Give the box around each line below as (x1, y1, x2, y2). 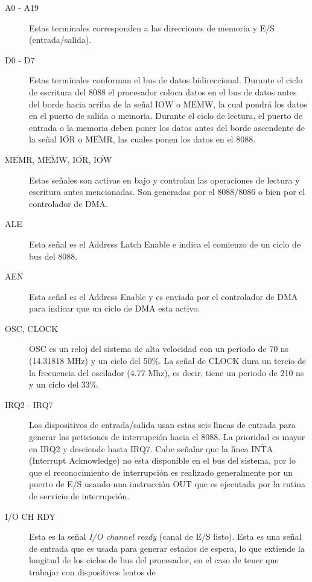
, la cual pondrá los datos (213, 97, 307, 110)
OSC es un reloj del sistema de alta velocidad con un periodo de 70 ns (29, 342, 289, 355)
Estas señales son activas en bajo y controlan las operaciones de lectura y (29, 173, 300, 186)
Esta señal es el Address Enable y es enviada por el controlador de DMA (29, 290, 298, 302)
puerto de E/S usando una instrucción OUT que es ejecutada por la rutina (29, 478, 305, 490)
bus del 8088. (29, 249, 78, 262)
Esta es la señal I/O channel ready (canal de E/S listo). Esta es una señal (29, 530, 302, 543)
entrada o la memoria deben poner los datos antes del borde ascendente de (29, 121, 305, 133)
